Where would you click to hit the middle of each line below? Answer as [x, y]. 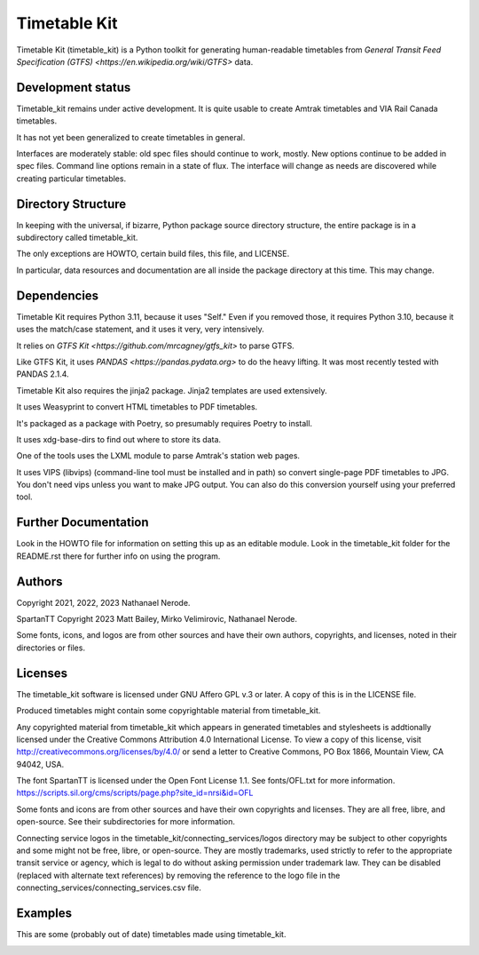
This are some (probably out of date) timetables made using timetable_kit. [151, 935]
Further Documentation [83, 523]
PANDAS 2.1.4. [43, 374]
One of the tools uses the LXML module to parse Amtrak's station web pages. [158, 456]
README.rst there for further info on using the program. [118, 556]
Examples [44, 914]
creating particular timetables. [71, 179]
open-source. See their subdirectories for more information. [126, 822]
